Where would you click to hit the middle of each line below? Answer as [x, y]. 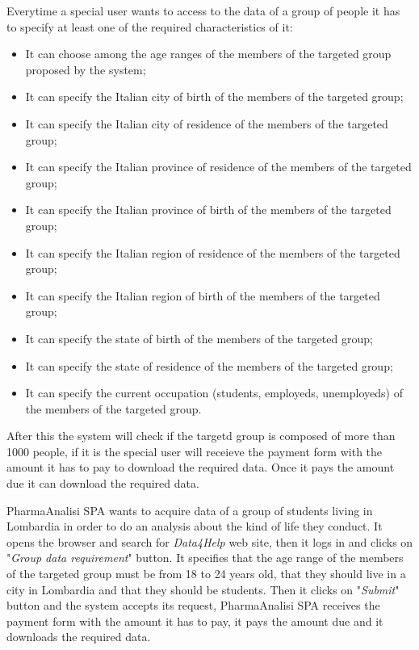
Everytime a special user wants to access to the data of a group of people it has [203, 10]
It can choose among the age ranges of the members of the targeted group [208, 54]
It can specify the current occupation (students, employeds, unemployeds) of [214, 393]
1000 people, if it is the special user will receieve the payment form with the [195, 451]
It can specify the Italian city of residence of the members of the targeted [207, 123]
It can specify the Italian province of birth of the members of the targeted [208, 210]
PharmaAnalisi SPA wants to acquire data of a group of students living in [190, 510]
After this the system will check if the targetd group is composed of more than [201, 436]
